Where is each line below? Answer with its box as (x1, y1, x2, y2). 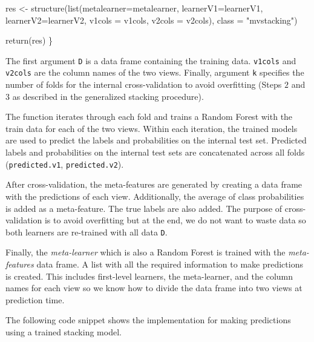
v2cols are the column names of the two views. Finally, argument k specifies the (5, 66, 304, 79)
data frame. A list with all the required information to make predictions (36, 257, 303, 270)
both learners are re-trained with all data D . (5, 225, 168, 238)
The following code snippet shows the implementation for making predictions (5, 314, 291, 326)
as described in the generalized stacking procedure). (12, 90, 204, 102)
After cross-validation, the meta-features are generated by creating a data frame (5, 178, 303, 191)
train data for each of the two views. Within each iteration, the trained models (5, 122, 298, 134)
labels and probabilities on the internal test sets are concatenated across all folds (5, 146, 305, 159)
